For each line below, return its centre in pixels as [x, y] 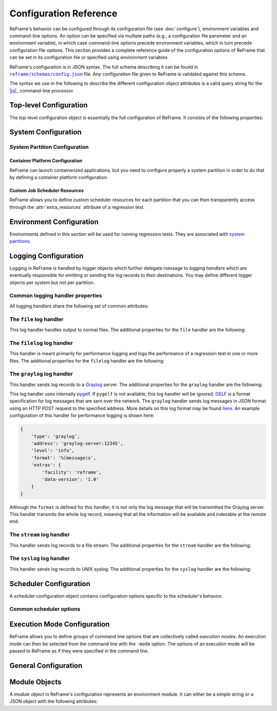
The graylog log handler [41, 374]
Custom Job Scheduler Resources [47, 190]
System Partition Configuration [49, 147]
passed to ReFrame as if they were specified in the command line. [79, 651]
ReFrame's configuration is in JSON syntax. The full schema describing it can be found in [104, 67]
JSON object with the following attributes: [54, 701]
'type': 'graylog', [56, 436]
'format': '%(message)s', [64, 458]
